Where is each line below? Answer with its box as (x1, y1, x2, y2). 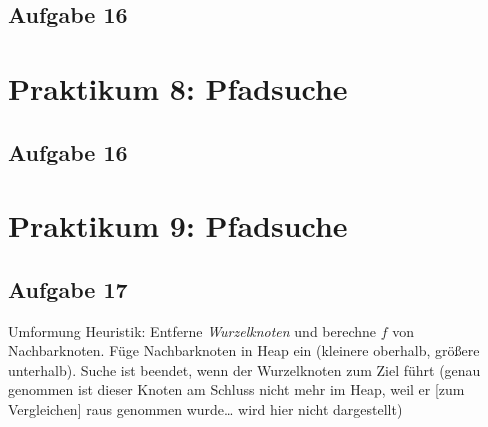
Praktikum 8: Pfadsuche (8, 67, 348, 108)
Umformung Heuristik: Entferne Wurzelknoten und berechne (8, 320, 377, 341)
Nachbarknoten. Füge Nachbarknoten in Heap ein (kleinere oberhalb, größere (8, 340, 480, 361)
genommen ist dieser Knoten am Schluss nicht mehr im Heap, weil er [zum (8, 379, 465, 400)
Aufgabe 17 (8, 273, 128, 304)
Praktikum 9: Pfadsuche (8, 205, 348, 246)
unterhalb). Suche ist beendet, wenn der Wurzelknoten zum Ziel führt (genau (8, 359, 481, 380)
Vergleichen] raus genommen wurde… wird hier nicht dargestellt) (8, 398, 403, 419)
